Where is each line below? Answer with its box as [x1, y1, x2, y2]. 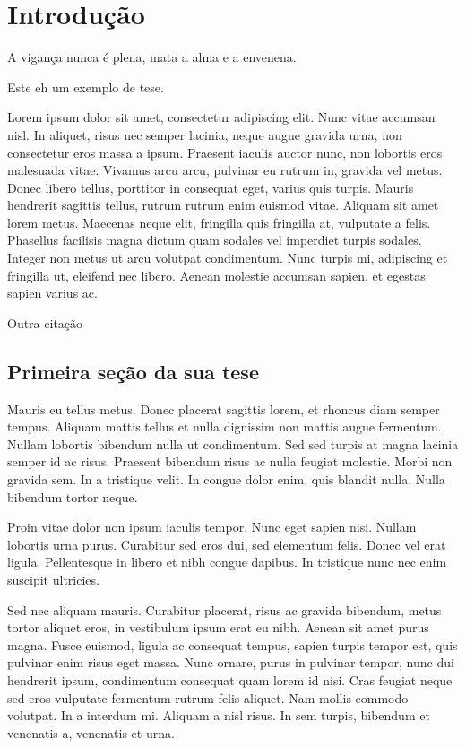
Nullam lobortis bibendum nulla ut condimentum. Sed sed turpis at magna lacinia [7, 434, 459, 453]
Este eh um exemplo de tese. [7, 77, 164, 96]
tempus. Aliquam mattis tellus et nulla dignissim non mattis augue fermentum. [7, 417, 442, 436]
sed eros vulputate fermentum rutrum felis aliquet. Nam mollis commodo [7, 688, 409, 707]
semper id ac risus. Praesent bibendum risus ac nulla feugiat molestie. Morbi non [7, 452, 453, 471]
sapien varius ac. [7, 283, 98, 302]
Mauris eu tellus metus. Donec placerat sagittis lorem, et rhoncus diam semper [7, 399, 440, 418]
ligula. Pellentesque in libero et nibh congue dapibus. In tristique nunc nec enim [7, 552, 447, 571]
